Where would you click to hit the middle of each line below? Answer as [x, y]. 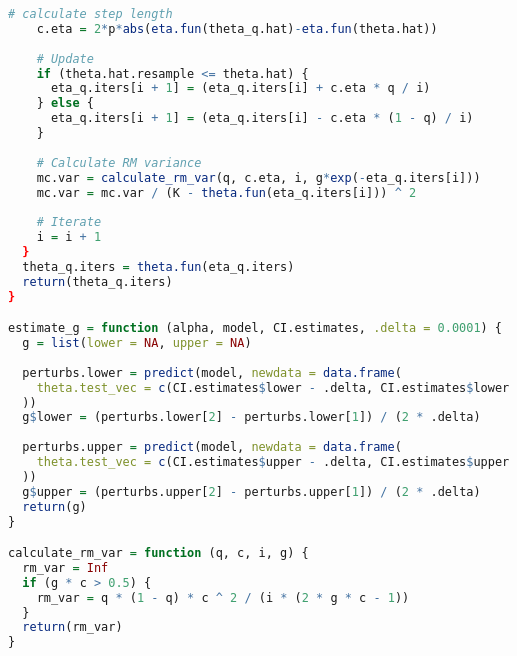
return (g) [54, 506]
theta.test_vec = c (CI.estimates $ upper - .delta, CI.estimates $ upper [273, 462]
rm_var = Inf [65, 567]
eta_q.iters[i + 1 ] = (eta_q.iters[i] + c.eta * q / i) [240, 88]
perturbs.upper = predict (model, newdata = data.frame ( [212, 447]
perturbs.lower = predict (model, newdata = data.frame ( [212, 372]
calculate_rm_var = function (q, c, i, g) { [158, 553]
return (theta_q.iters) [97, 281]
